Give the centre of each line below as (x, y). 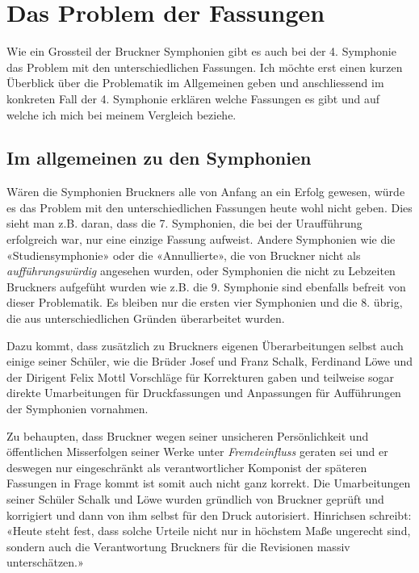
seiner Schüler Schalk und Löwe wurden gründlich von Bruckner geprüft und (195, 498)
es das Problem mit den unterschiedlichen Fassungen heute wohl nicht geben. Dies (209, 207)
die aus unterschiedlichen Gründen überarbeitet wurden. (146, 318)
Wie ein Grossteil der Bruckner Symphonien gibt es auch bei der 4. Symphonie (201, 51)
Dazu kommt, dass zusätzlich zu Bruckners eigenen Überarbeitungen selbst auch (205, 345)
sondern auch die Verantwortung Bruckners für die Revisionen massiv (178, 546)
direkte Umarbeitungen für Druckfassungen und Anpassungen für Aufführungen (204, 393)
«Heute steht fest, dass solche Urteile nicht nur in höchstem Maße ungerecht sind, (209, 531)
